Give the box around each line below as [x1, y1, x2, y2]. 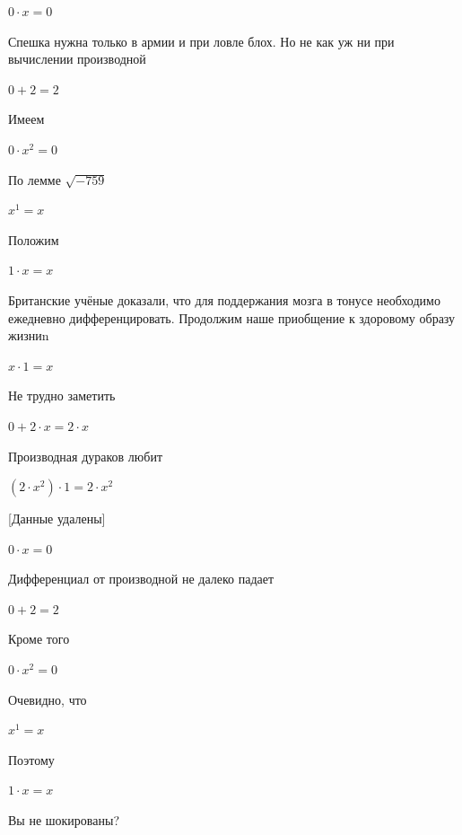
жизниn [8, 326, 49, 345]
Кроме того [8, 629, 70, 648]
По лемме [8, 170, 61, 189]
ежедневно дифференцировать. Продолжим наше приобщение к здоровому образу [8, 308, 456, 327]
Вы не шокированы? [8, 811, 119, 830]
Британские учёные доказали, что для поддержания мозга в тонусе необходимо [8, 290, 440, 309]
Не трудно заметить [8, 386, 116, 405]
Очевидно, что [8, 690, 87, 708]
